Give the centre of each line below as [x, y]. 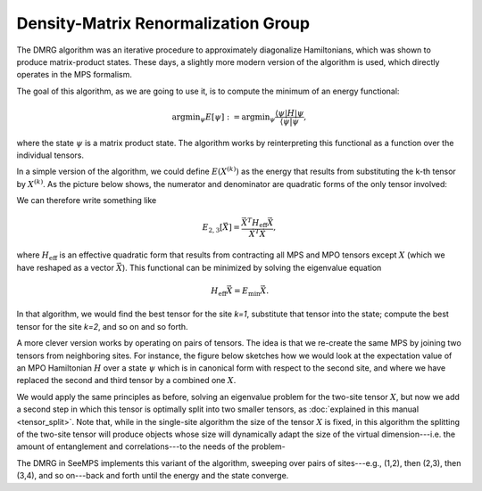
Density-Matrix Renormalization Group [163, 23]
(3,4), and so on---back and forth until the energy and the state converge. [153, 476]
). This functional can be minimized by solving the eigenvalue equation [252, 267]
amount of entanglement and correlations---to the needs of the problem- [151, 446]
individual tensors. [50, 155]
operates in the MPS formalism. [75, 75]
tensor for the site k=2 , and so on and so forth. [102, 326]
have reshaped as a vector [66, 267]
